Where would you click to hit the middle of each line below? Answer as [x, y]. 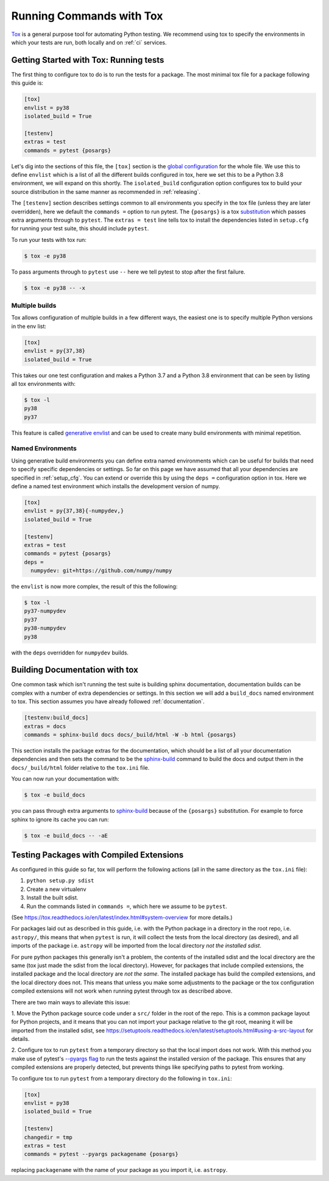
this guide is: [27, 83]
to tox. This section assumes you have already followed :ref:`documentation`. [108, 701]
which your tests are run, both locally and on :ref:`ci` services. [89, 42]
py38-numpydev [45, 628]
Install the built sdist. [52, 898]
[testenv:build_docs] [56, 718]
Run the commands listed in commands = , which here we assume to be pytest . [127, 906]
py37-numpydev [45, 611]
